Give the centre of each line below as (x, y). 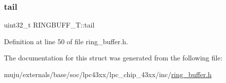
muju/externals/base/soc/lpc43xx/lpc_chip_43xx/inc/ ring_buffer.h (108, 74)
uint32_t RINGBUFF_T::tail (49, 25)
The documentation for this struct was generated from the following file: (113, 58)
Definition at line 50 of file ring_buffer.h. (66, 41)
